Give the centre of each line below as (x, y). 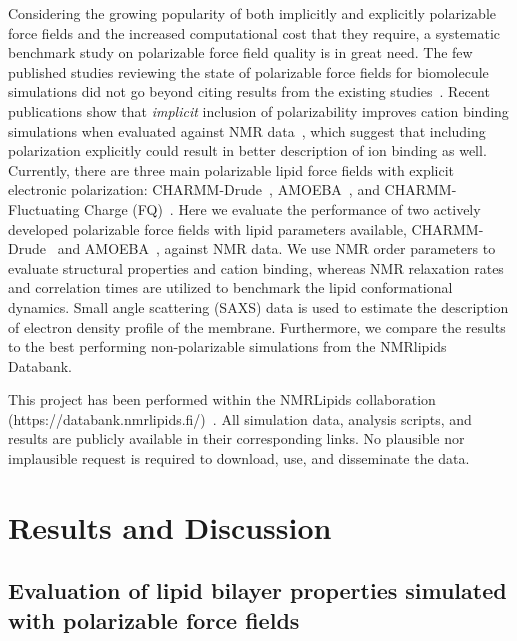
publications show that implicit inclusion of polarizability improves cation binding (258, 110)
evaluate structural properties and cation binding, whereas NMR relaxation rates (256, 267)
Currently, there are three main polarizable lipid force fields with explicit (231, 169)
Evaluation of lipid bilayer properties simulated (257, 590)
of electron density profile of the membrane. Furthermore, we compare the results (257, 326)
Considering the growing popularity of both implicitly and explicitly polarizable (252, 13)
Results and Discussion (170, 526)
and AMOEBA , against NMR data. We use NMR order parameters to (276, 248)
